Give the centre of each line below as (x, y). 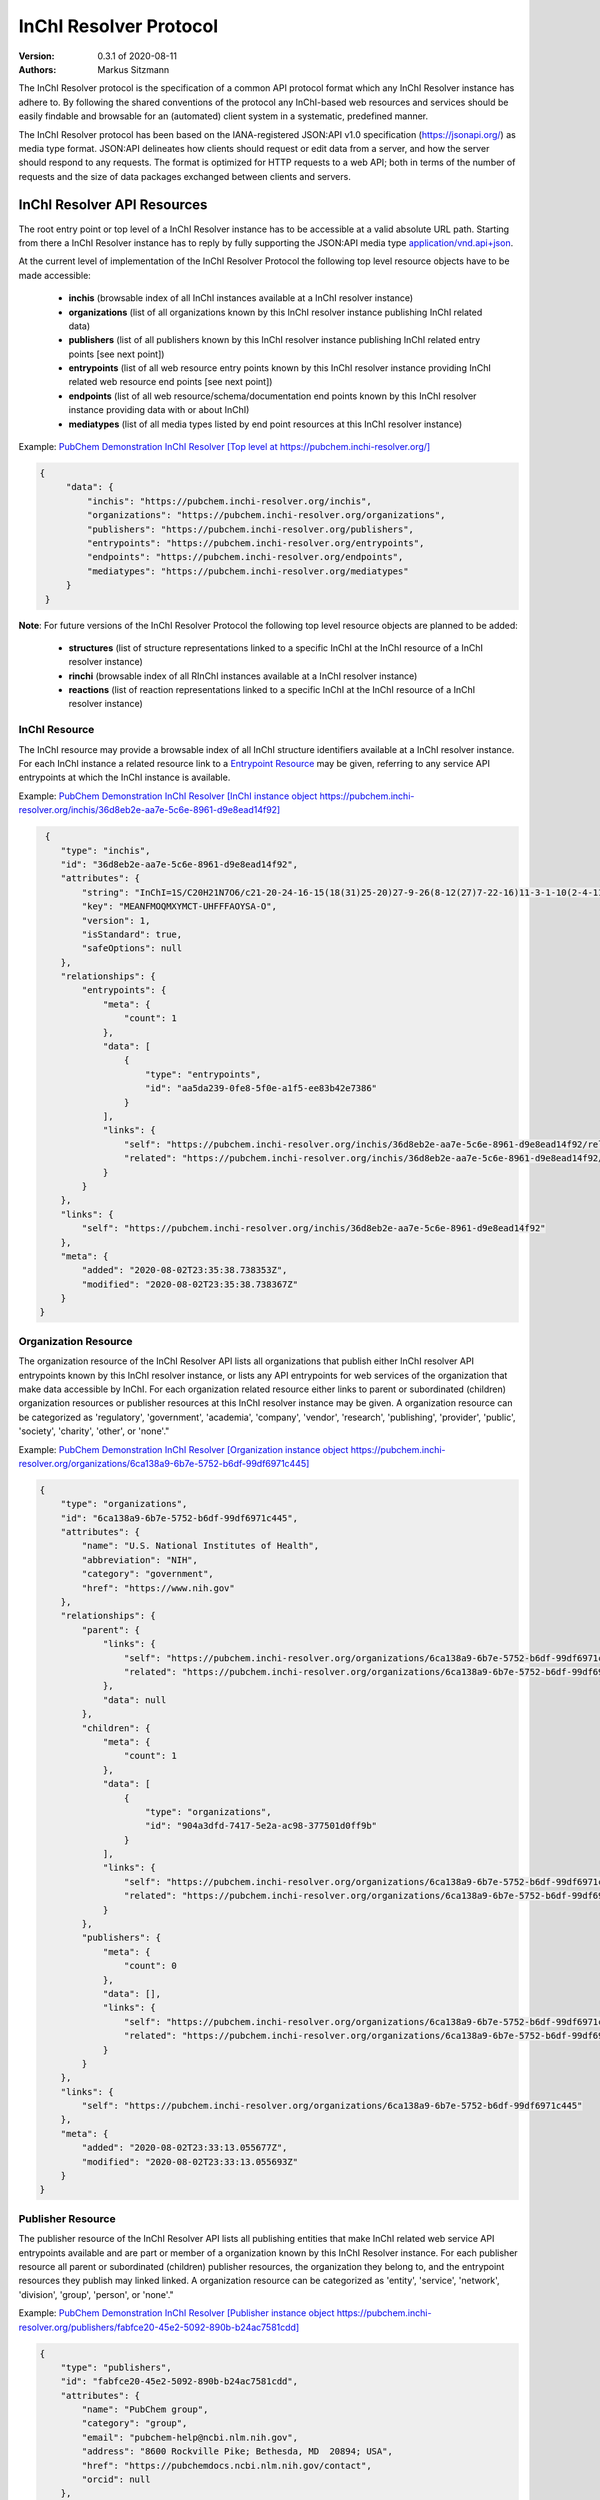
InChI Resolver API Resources (113, 205)
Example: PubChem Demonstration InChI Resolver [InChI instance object (168, 796)
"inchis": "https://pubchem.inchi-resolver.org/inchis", (229, 501)
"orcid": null (116, 2479)
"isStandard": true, (132, 934)
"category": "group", (134, 2423)
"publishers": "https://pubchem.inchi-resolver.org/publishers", (250, 529)
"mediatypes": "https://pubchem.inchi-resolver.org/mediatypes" (247, 571)
